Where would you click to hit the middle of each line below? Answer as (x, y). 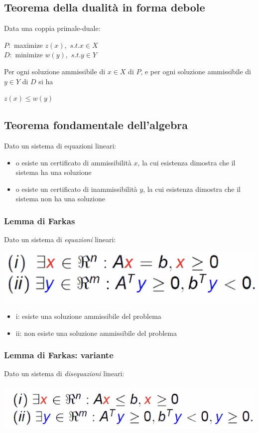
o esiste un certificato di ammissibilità (73, 162)
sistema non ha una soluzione (60, 199)
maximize (28, 45)
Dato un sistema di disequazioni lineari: (64, 373)
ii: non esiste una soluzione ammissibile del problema (96, 333)
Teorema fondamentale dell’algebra (96, 125)
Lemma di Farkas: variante (59, 355)
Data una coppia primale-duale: (52, 28)
